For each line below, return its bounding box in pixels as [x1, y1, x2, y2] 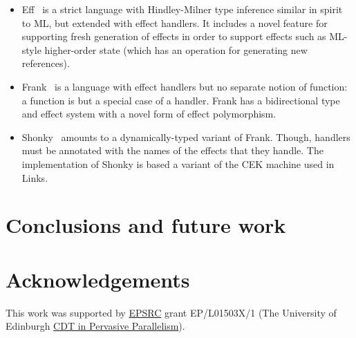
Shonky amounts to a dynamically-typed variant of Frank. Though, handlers [21, 129, 350, 144]
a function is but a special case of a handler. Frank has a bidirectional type [21, 93, 340, 107]
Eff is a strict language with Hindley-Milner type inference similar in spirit [21, 2, 343, 16]
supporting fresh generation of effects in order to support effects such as [21, 29, 326, 44]
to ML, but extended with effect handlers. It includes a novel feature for [21, 15, 328, 30]
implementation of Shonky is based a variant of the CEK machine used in [21, 156, 335, 171]
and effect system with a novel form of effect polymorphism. [21, 106, 277, 121]
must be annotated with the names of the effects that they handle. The [21, 143, 324, 158]
